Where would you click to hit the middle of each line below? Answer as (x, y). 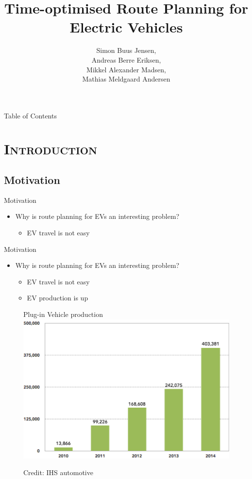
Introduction (51, 149)
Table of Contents (30, 115)
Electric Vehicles (126, 27)
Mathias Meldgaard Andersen (126, 79)
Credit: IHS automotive (58, 472)
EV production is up (58, 298)
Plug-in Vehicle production (63, 314)
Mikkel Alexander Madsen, (126, 69)
